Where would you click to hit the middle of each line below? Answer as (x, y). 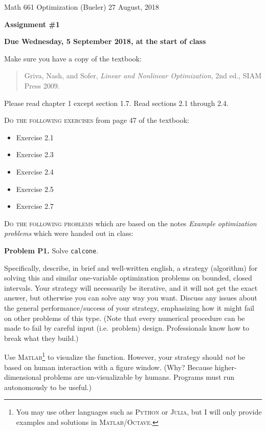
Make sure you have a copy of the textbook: (73, 58)
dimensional (23, 377)
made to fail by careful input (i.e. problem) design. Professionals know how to (127, 328)
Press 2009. (42, 85)
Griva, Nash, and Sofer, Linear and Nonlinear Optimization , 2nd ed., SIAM (143, 76)
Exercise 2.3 (35, 154)
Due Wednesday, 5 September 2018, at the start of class (105, 41)
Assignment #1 (32, 24)
